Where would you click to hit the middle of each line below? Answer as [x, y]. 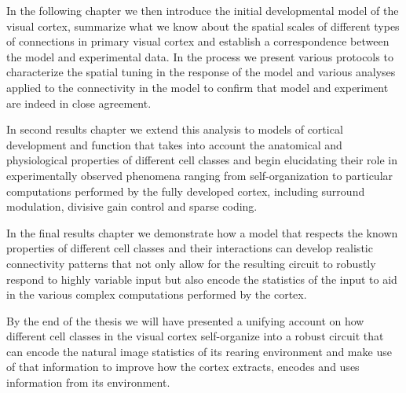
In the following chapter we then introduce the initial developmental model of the [203, 10]
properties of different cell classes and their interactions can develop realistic [190, 248]
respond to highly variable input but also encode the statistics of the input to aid [202, 279]
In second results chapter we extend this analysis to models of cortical [175, 129]
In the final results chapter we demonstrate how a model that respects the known [202, 232]
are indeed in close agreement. [79, 103]
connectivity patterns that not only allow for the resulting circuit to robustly [191, 263]
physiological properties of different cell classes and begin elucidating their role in [202, 160]
